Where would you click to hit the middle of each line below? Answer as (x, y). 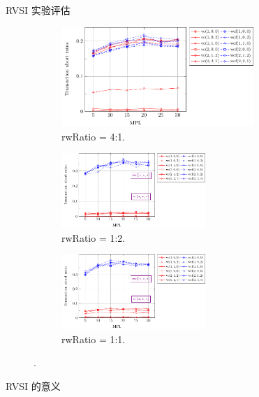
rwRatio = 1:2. (94, 237)
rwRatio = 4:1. (94, 136)
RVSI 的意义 (33, 385)
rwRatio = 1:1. (94, 339)
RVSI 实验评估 (38, 10)
